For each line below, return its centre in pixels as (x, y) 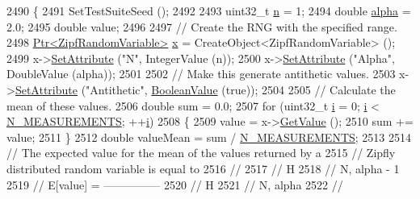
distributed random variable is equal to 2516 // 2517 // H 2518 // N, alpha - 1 (203, 168)
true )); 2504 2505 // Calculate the (311, 89)
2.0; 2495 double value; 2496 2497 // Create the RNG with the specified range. (202, 26)
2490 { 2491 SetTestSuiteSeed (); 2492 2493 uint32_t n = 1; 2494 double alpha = (209, 10)
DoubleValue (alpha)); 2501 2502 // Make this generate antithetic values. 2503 (201, 74)
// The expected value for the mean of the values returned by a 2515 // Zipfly (201, 153)
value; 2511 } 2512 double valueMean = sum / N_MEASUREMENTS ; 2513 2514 (209, 137)
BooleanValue (185, 89)
